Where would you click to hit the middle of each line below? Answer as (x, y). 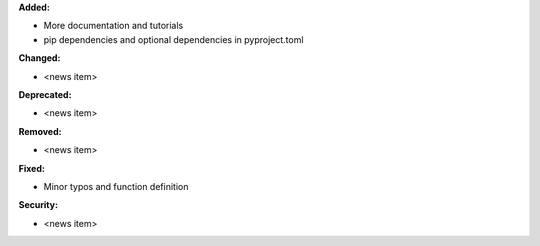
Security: (38, 205)
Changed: (39, 58)
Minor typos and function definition (116, 186)
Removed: (40, 131)
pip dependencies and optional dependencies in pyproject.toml (173, 39)
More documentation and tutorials (113, 26)
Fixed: (31, 168)
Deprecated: (45, 94)
